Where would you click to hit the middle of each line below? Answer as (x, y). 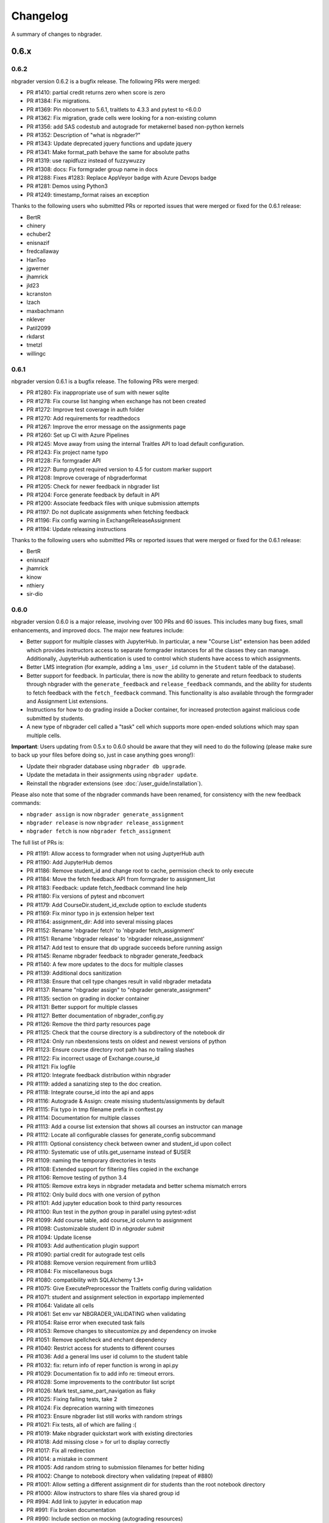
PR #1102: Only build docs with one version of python (94, 1195)
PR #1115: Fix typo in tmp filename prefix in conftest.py (95, 1109)
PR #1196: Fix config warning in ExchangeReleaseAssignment (104, 520)
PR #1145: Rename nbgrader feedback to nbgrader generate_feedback (115, 956)
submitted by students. (55, 718)
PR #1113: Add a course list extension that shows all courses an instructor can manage (135, 1126)
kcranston (39, 294)
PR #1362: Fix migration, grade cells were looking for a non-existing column (121, 118)
